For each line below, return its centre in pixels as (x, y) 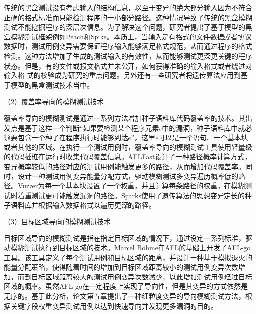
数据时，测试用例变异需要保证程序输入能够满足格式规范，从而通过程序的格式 (128, 46)
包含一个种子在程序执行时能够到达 (73, 137)
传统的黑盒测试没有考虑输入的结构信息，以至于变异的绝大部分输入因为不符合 (128, 7)
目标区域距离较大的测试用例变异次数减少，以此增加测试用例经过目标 (142, 276)
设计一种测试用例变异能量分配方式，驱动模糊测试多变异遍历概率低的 (128, 176)
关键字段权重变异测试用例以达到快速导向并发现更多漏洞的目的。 (114, 305)
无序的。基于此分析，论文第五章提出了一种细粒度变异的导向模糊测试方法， (125, 296)
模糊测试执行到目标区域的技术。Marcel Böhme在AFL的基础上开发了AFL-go (130, 248)
